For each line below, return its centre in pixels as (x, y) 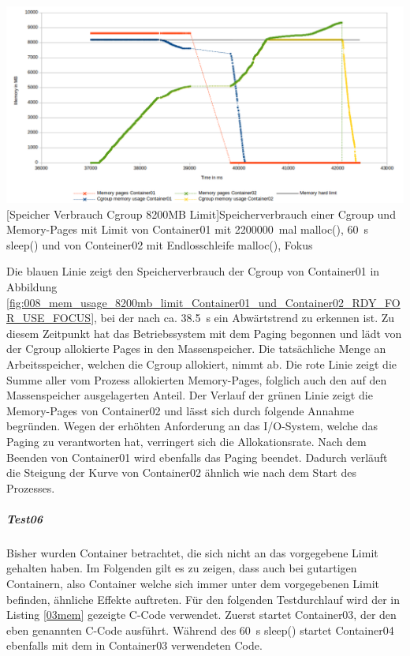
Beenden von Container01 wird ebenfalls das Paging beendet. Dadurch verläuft (197, 457)
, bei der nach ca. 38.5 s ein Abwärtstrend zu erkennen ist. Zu (244, 318)
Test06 (25, 518)
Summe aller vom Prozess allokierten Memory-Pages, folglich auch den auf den (197, 379)
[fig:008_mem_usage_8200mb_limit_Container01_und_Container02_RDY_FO (203, 302)
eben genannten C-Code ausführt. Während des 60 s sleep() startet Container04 (200, 630)
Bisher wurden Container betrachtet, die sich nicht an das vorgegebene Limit (192, 552)
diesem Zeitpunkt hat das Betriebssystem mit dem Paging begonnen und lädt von (204, 333)
